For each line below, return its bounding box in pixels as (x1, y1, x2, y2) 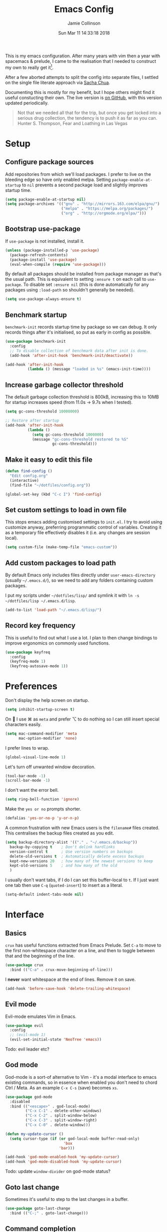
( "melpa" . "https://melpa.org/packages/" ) (60, 206, 153, 212)
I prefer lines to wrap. (5, 745, 49, 751)
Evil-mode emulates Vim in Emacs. (5, 1013, 76, 1019)
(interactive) (9, 478, 39, 483)
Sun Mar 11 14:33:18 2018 (58, 30, 110, 36)
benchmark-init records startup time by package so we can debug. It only (5, 324, 157, 330)
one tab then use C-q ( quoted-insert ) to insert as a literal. (5, 882, 123, 888)
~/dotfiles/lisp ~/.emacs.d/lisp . (5, 597, 76, 603)
